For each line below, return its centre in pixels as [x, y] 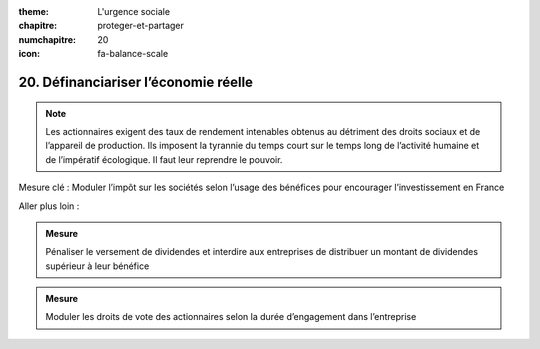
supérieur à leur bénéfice [97, 266]
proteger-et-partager [141, 26]
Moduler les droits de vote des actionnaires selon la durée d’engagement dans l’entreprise [231, 317]
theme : [34, 11]
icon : [29, 54]
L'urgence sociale [133, 11]
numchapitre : [47, 39]
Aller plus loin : [49, 206]
